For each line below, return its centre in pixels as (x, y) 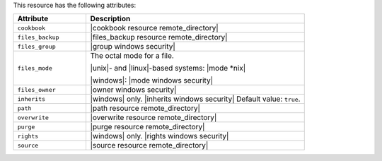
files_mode (35, 68)
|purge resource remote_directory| (147, 127)
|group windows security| (133, 47)
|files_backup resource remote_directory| (159, 37)
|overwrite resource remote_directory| (154, 118)
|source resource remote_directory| (149, 145)
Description (110, 19)
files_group (36, 46)
